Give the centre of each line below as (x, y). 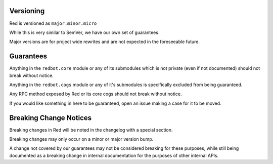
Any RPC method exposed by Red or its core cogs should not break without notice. (96, 94)
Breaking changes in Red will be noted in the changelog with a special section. (91, 130)
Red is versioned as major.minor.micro (53, 23)
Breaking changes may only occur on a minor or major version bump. (81, 139)
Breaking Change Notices (51, 118)
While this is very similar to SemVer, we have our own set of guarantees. (84, 32)
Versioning (27, 11)
